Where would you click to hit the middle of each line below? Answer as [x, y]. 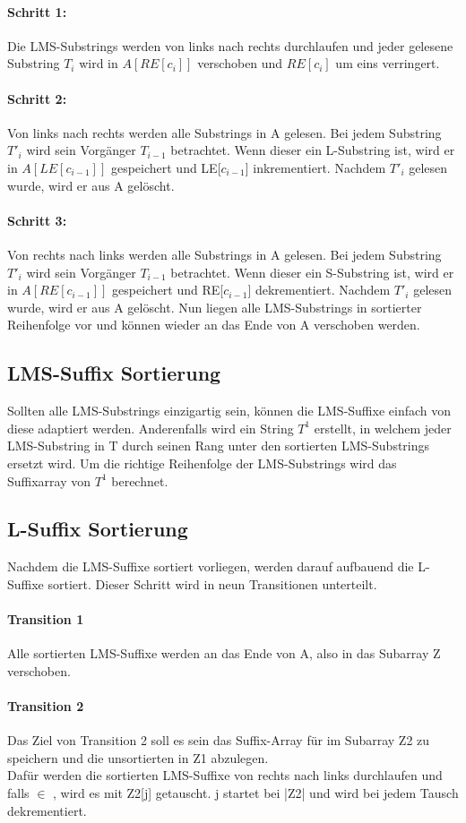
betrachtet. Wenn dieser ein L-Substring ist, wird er [313, 150]
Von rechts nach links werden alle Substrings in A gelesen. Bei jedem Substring [224, 254]
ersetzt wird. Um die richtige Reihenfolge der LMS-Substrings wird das [202, 463]
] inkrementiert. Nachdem [315, 167]
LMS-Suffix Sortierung [114, 373]
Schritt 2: [37, 98]
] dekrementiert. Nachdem [319, 290]
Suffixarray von [49, 480]
